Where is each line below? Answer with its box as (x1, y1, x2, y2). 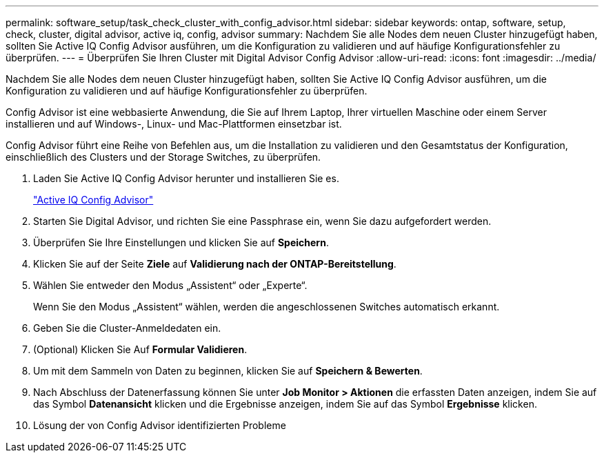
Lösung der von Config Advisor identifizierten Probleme (33, 419, 286, 431)
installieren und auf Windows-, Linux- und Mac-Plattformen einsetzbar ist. (6, 118, 342, 130)
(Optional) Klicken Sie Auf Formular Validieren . (33, 343, 248, 355)
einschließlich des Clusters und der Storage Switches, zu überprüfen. (6, 151, 321, 163)
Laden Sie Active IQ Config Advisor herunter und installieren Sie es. (33, 172, 339, 184)
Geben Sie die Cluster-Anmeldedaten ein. (33, 322, 221, 334)
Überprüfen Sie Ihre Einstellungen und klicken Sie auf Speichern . (33, 237, 329, 248)
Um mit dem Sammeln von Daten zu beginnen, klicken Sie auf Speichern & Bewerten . (33, 365, 423, 377)
